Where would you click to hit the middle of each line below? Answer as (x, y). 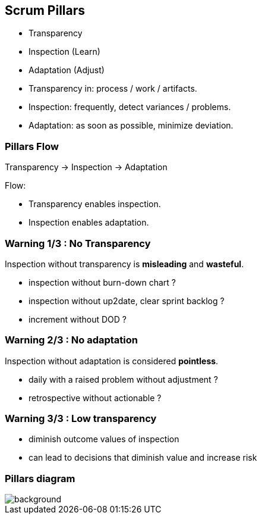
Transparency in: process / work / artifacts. (113, 89)
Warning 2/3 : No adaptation (71, 340)
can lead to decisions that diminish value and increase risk (143, 458)
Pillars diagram (40, 478)
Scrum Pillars (45, 10)
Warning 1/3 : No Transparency (78, 243)
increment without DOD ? (78, 319)
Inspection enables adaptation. (89, 223)
